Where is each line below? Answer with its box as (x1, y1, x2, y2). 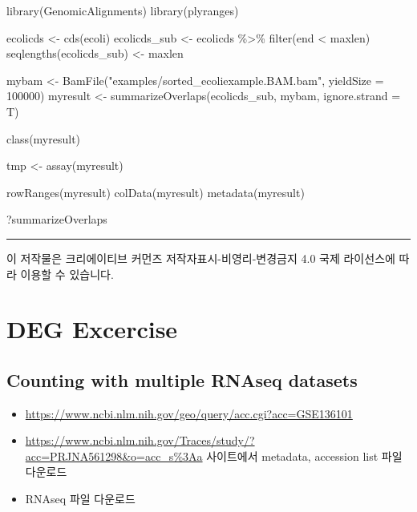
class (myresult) (6, 130, 81, 147)
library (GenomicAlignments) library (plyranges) (6, 2, 239, 18)
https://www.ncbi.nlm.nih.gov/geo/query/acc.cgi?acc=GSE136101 (25, 405, 353, 421)
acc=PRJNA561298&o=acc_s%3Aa (25, 447, 203, 464)
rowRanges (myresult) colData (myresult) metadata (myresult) (6, 183, 305, 200)
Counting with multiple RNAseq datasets (6, 367, 358, 392)
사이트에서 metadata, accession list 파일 (206, 447, 403, 464)
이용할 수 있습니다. (20, 265, 114, 282)
